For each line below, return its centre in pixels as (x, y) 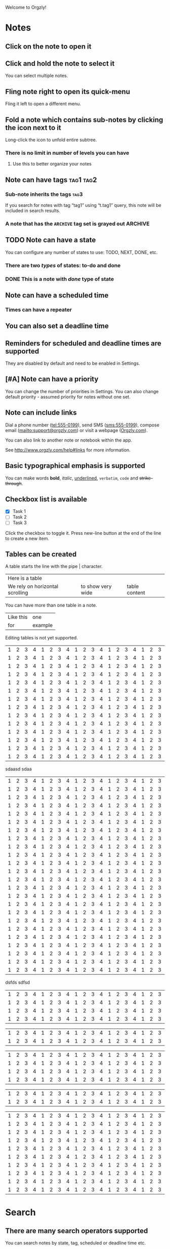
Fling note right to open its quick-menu (68, 91)
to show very (96, 586)
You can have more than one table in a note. (51, 605)
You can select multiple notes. (37, 76)
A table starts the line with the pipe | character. (54, 567)
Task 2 (19, 517)
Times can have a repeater (39, 310)
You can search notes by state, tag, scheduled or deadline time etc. (76, 1243)
